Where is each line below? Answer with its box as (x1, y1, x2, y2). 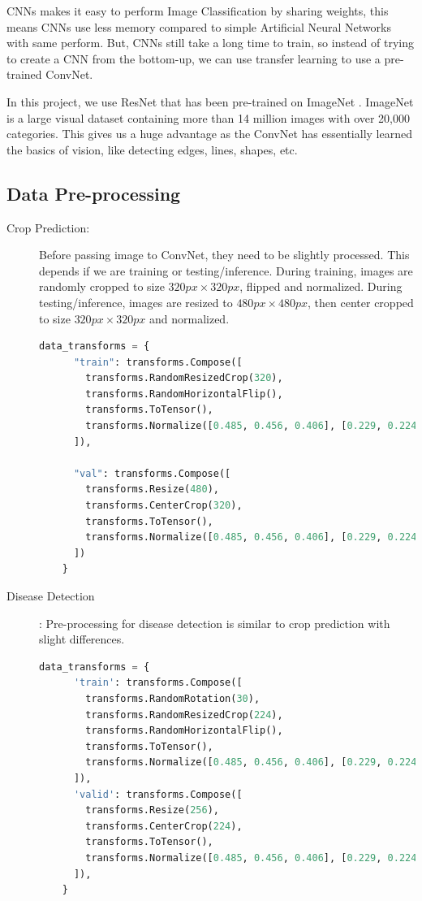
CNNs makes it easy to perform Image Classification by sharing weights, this (6, 2, 389, 19)
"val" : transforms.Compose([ (73, 467, 231, 479)
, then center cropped (308, 293, 414, 310)
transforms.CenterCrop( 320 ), (85, 500, 243, 512)
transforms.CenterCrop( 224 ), (85, 820, 243, 832)
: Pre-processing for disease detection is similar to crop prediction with (39, 614, 390, 631)
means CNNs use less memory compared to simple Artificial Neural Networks (6, 18, 391, 35)
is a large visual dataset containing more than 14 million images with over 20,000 (6, 109, 411, 126)
